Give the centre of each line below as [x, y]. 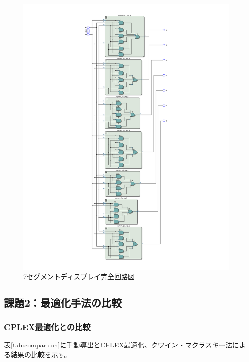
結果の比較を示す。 [41, 354]
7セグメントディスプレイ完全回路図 [79, 276]
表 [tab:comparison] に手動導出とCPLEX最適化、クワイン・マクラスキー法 [118, 345]
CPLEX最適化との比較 [47, 326]
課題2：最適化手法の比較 [63, 303]
